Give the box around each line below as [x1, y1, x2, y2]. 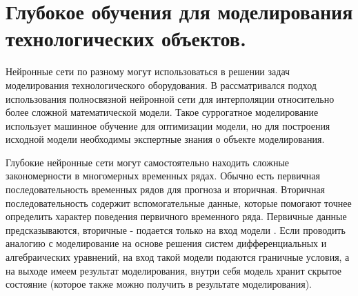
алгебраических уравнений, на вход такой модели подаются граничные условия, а [6, 250, 350, 264]
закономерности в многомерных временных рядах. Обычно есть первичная [6, 168, 320, 183]
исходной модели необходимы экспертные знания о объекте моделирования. [6, 132, 325, 146]
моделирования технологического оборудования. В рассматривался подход [6, 77, 317, 92]
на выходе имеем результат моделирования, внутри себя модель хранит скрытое [6, 263, 341, 277]
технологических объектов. [6, 24, 246, 52]
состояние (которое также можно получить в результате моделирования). [6, 277, 312, 291]
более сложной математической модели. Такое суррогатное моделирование [6, 105, 319, 119]
